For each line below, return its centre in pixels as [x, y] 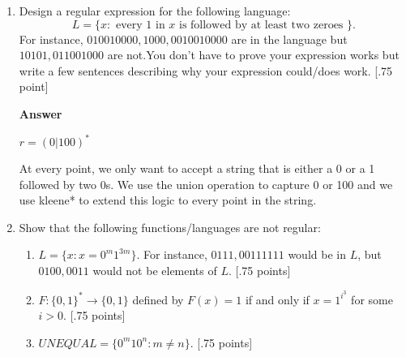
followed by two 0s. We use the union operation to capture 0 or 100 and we [206, 184]
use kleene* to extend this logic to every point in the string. [168, 200]
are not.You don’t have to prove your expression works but [253, 55]
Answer [41, 113]
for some [372, 299]
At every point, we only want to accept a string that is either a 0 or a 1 [197, 168]
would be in [317, 254]
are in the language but [289, 39]
